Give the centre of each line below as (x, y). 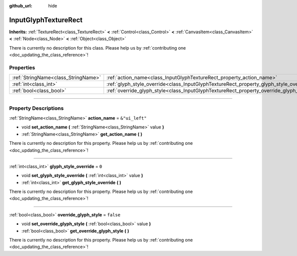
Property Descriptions (36, 108)
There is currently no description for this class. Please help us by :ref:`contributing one (98, 48)
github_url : (21, 6)
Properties (22, 67)
